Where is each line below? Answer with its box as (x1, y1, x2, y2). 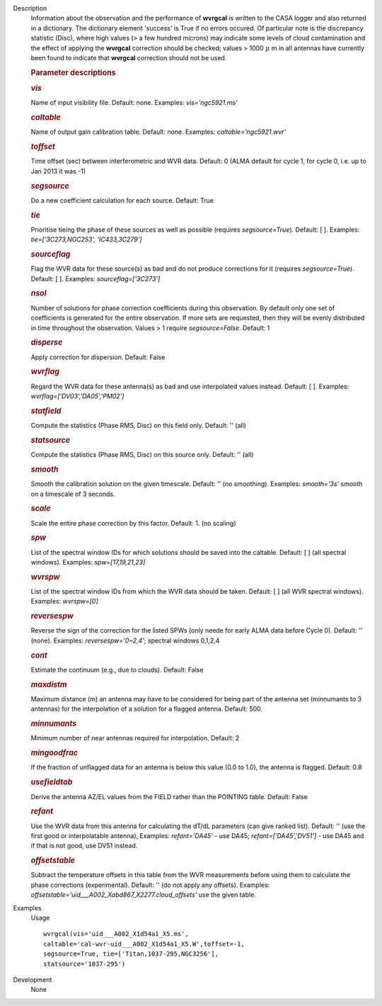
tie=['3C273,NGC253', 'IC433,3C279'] (30, 235, 142, 244)
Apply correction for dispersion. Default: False (30, 353, 166, 361)
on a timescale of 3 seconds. (30, 490, 115, 498)
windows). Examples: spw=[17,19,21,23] (30, 558, 146, 566)
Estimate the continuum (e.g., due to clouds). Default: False (30, 665, 204, 674)
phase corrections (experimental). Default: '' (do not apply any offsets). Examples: (30, 881, 270, 889)
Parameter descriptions (30, 67, 116, 77)
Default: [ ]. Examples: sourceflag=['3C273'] (30, 274, 161, 283)
